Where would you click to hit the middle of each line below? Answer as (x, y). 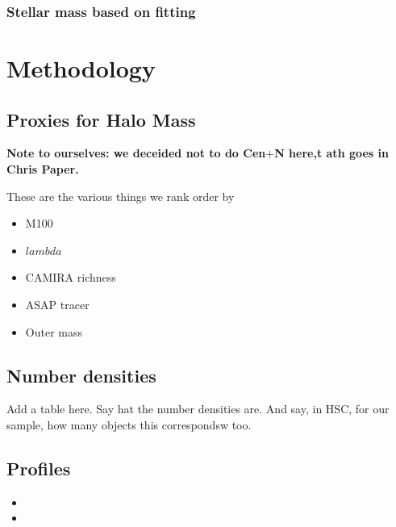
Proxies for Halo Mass (101, 119)
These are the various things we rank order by (121, 196)
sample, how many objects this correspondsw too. (129, 424)
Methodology (81, 68)
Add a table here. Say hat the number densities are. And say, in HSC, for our (198, 409)
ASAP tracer (57, 304)
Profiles (39, 468)
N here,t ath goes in (331, 153)
